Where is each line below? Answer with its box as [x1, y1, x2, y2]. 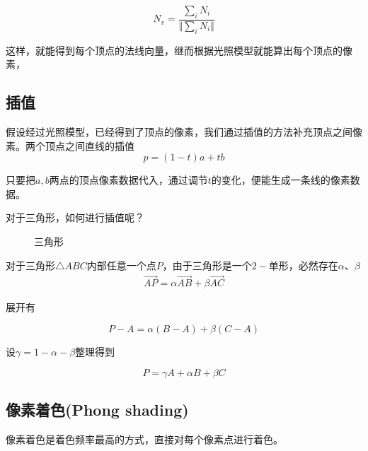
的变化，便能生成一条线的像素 [211, 172, 350, 187]
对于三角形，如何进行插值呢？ [6, 210, 144, 225]
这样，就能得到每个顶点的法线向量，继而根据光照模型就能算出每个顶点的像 [6, 42, 352, 57]
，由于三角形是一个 [162, 257, 252, 272]
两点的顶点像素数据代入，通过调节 [49, 172, 208, 187]
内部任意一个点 [86, 257, 156, 272]
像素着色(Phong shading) [6, 399, 189, 420]
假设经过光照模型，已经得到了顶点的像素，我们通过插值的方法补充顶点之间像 [6, 124, 362, 139]
